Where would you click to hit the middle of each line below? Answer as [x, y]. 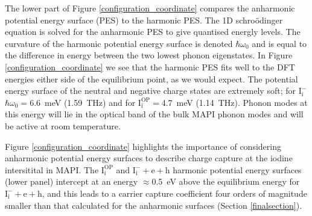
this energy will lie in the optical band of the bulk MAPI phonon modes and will [154, 114]
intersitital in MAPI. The [52, 169]
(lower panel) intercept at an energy [72, 181]
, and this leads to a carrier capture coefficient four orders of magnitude [174, 193]
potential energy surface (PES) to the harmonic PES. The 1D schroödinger [144, 20]
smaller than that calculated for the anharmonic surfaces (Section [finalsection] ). [154, 205]
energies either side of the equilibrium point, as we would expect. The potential [151, 79]
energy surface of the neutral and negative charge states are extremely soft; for [150, 91]
